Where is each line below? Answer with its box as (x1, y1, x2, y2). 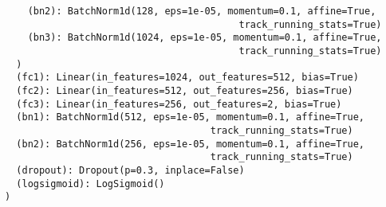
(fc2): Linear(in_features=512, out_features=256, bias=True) (16, 84, 353, 96)
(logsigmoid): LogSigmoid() (16, 178, 165, 189)
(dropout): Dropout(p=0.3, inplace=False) (16, 164, 245, 176)
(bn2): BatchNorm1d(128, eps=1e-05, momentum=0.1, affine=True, (27, 6, 376, 17)
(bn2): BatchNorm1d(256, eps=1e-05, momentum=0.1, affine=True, (16, 138, 365, 150)
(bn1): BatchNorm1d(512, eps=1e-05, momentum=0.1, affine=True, (16, 111, 365, 123)
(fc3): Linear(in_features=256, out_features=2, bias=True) (16, 98, 342, 110)
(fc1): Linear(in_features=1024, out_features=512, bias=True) (16, 72, 359, 84)
